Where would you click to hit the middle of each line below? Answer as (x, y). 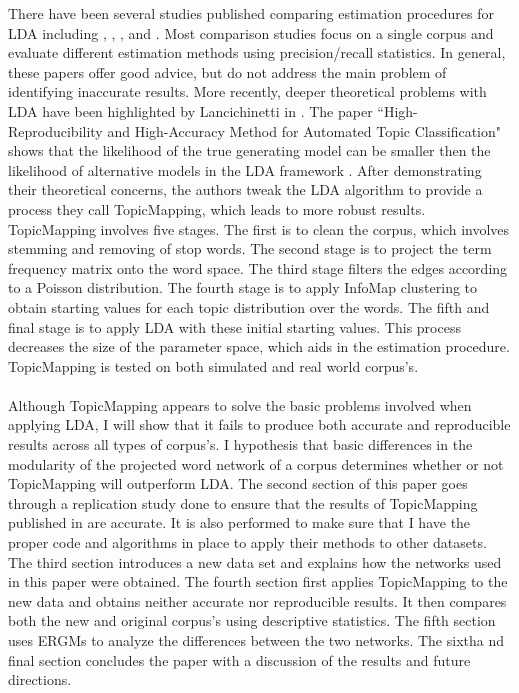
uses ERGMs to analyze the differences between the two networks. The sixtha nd (256, 640)
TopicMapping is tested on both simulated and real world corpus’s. (213, 365)
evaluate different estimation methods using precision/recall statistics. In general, (257, 52)
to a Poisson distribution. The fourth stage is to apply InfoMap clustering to (243, 287)
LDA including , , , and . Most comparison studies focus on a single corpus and (251, 32)
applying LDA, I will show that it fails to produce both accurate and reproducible (259, 424)
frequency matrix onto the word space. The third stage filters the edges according (258, 267)
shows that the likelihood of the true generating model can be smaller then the (249, 150)
